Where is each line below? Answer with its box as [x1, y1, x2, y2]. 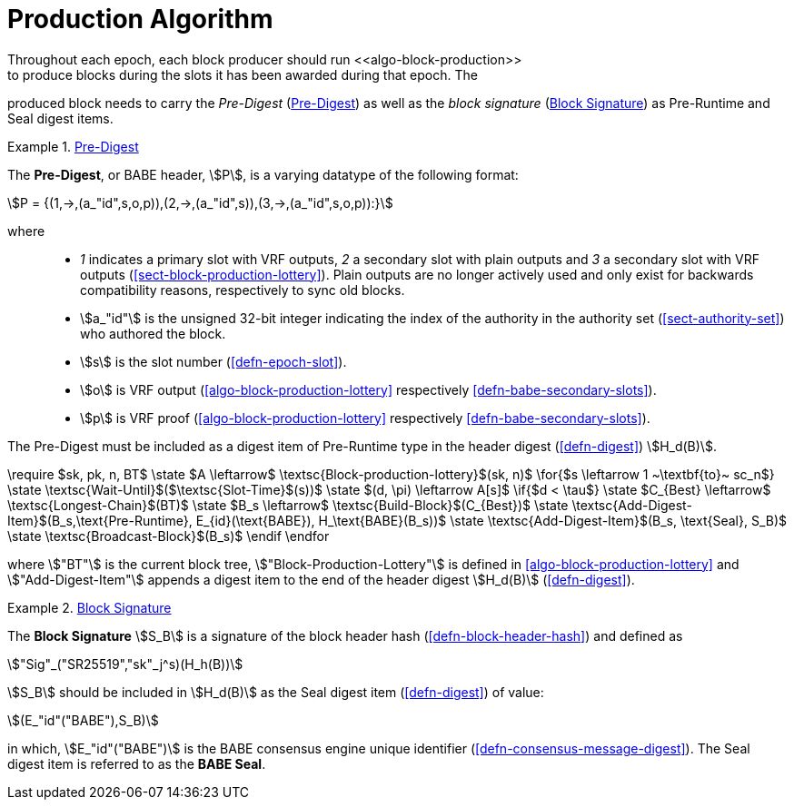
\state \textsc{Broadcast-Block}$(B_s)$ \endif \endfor [7, 527, 330, 544]
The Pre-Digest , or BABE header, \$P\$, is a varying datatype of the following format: [7, 166, 519, 182]
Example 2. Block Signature [7, 599, 172, 615]
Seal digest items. [7, 110, 114, 126]
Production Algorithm [7, 4, 273, 34]
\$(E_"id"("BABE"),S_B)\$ [7, 712, 159, 728]
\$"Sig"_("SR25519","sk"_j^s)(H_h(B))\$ [7, 655, 243, 672]
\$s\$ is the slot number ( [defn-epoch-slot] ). [80, 353, 347, 369]
